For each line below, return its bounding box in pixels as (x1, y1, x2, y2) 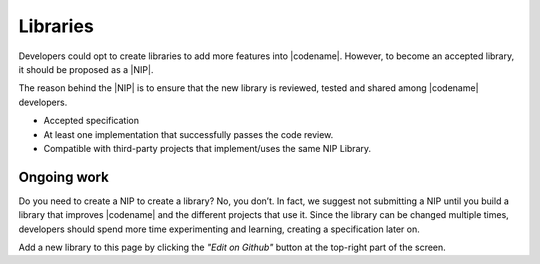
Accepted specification (43, 115, 140, 127)
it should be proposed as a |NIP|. (18, 63, 154, 75)
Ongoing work (18, 168, 109, 185)
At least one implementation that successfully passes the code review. (43, 128, 334, 140)
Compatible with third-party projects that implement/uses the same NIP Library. (43, 142, 372, 154)
